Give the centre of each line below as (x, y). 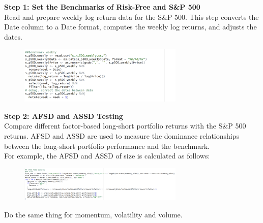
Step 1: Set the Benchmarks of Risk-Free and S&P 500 (102, 7)
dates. (13, 36)
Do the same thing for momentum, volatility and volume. (93, 214)
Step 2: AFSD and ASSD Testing (64, 116)
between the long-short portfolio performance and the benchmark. (107, 146)
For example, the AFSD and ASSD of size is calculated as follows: (107, 156)
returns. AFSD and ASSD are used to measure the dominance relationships (122, 136)
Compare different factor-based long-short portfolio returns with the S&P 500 (125, 126)
